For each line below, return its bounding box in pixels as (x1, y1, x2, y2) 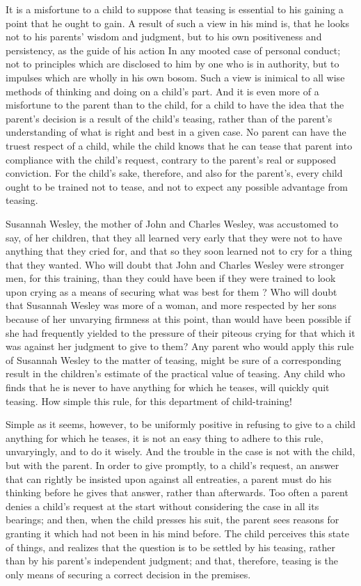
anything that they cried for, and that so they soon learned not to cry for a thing (6, 244, 353, 258)
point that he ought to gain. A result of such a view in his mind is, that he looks (6, 15, 349, 30)
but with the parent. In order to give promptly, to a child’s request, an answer (6, 458, 339, 472)
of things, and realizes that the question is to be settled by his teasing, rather (6, 539, 335, 554)
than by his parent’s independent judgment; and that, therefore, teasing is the (6, 553, 339, 568)
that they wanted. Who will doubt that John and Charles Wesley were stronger (6, 257, 344, 271)
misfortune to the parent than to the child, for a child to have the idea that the (6, 97, 344, 112)
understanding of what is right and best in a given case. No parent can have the (6, 125, 346, 139)
